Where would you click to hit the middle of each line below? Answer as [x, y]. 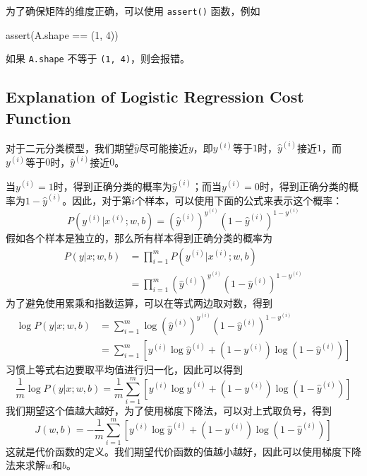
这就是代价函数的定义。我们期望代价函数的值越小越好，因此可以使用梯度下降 [183, 451]
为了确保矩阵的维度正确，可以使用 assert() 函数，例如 [133, 11]
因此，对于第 [102, 200]
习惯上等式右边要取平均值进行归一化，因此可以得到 [124, 370]
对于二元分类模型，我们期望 [70, 147]
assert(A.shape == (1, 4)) [62, 34]
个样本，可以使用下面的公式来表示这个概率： [239, 200]
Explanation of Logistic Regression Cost [155, 97]
